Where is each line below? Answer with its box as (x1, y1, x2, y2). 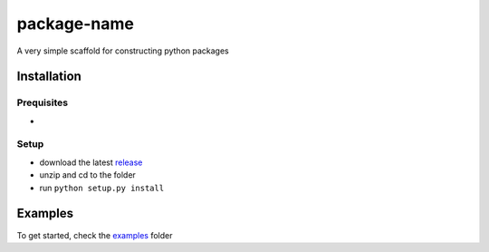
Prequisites (16, 96, 68, 109)
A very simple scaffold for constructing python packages (16, 45, 230, 56)
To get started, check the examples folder (16, 229, 173, 240)
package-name (16, 14, 135, 34)
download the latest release (39, 157, 143, 168)
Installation (16, 69, 81, 84)
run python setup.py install (39, 182, 165, 193)
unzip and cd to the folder (39, 170, 136, 180)
